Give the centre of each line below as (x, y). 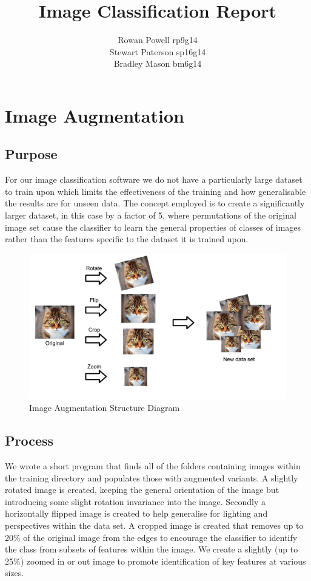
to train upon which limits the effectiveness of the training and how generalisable (155, 191)
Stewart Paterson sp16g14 (158, 51)
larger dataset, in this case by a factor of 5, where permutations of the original (151, 215)
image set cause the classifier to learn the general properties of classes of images (153, 227)
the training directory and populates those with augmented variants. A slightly (152, 477)
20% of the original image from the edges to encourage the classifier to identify (151, 537)
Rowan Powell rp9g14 (158, 40)
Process (29, 440)
